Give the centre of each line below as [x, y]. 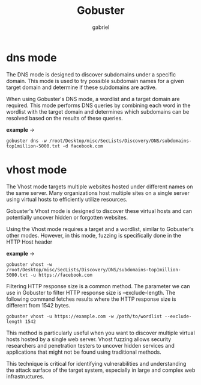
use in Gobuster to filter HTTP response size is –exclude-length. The [91, 292]
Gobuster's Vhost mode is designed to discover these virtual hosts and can [99, 211]
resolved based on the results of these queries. [64, 118]
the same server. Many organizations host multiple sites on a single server [98, 192]
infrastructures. [25, 376]
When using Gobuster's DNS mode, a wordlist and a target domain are [93, 99]
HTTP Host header [29, 242]
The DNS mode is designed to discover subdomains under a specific [91, 74]
